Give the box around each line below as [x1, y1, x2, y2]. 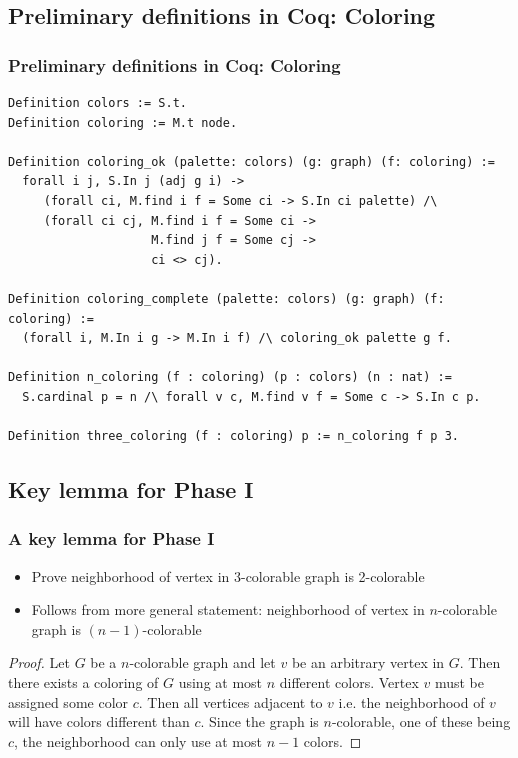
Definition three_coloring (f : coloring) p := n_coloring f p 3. [8, 429, 460, 444]
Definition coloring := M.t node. [8, 115, 238, 130]
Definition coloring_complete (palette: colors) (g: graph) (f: [8, 291, 445, 306]
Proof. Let [8, 652, 70, 673]
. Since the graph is [200, 711, 319, 732]
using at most [178, 672, 263, 693]
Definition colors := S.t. [8, 96, 187, 110]
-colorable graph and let [129, 652, 276, 673]
